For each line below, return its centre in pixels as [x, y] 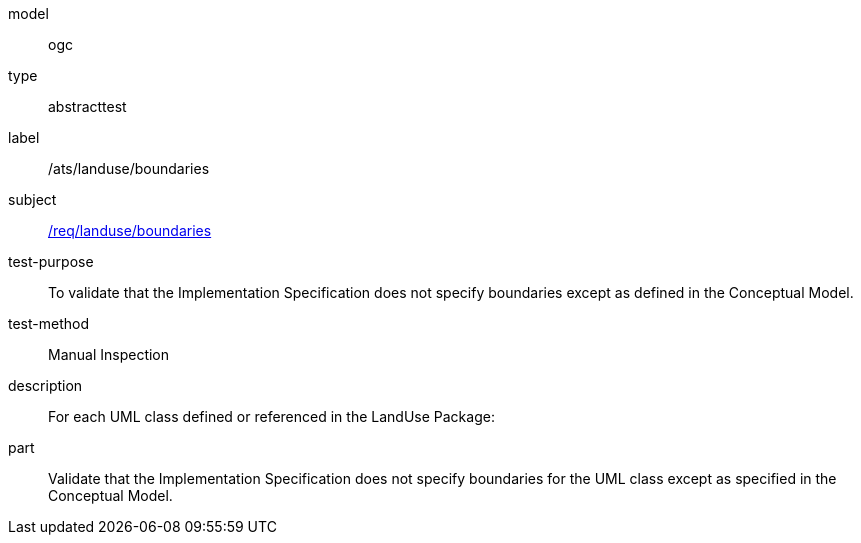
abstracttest [87, 106]
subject [32, 199]
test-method [48, 323]
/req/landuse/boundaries [130, 230]
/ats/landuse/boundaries [129, 168]
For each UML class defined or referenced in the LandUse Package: [271, 416]
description [45, 385]
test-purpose [51, 261]
